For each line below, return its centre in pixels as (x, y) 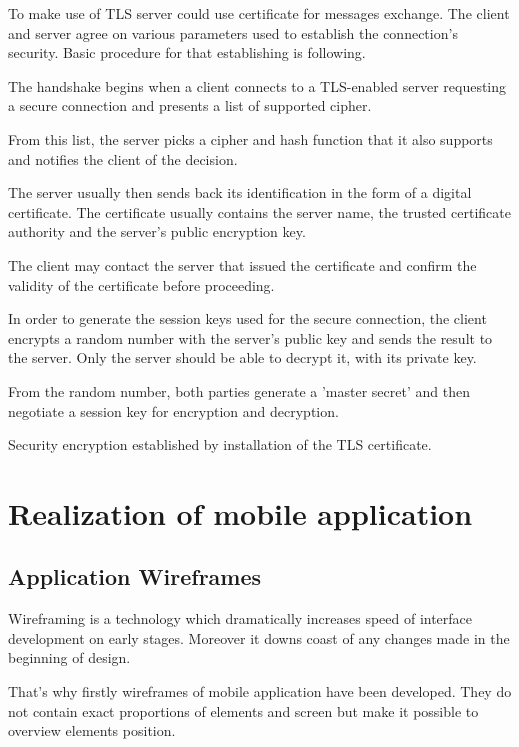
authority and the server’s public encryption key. (157, 231)
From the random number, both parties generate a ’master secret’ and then (239, 390)
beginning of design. (69, 657)
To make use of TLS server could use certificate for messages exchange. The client (259, 13)
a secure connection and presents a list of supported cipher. (190, 105)
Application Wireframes (135, 576)
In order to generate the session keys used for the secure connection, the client (247, 318)
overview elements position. (92, 730)
